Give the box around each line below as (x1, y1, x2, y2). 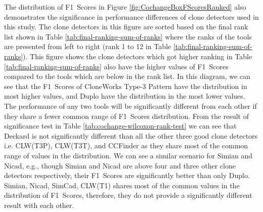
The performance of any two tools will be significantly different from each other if (4, 100, 257, 111)
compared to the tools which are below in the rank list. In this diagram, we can (4, 71, 250, 81)
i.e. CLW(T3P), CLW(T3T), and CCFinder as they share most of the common (4, 140, 248, 151)
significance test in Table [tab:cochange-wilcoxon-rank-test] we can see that (4, 120, 237, 131)
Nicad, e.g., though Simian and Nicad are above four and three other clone (4, 160, 236, 171)
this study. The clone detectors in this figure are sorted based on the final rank (4, 21, 248, 32)
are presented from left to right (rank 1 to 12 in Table (4, 41, 171, 52)
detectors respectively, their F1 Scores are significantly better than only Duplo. (4, 170, 250, 181)
